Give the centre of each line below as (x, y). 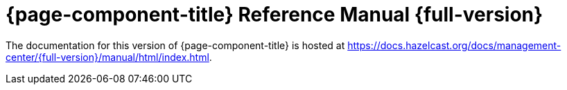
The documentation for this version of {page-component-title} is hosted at (175, 45)
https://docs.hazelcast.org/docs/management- (454, 45)
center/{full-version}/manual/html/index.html (107, 57)
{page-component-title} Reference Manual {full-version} (274, 15)
